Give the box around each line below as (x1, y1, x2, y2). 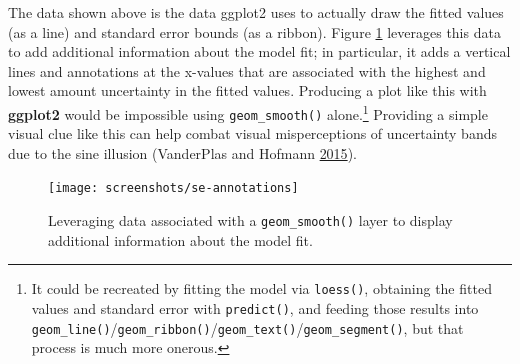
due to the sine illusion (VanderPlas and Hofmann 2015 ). (8, 142, 357, 163)
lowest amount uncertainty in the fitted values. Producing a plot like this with (8, 80, 487, 101)
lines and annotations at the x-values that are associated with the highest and (8, 60, 486, 81)
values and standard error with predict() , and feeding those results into (31, 298, 479, 319)
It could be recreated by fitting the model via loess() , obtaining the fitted (31, 278, 492, 299)
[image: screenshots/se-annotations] (48, 181, 299, 196)
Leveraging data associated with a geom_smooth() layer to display (48, 210, 453, 231)
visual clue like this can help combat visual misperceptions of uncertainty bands (8, 123, 497, 144)
